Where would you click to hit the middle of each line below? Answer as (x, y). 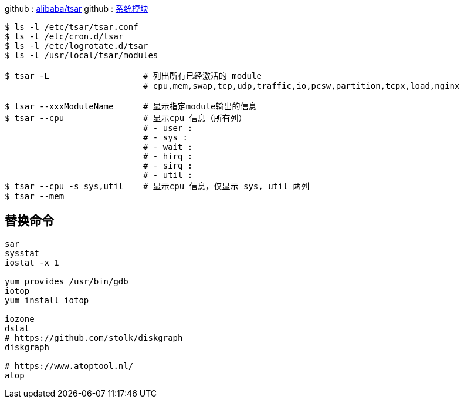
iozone (20, 319)
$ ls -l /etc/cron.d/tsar (64, 36)
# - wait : (168, 147)
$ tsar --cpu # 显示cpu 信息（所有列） (126, 118)
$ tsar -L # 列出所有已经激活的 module (133, 76)
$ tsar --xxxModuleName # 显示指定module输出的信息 (131, 106)
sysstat (22, 253)
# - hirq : (168, 156)
